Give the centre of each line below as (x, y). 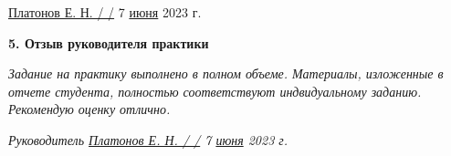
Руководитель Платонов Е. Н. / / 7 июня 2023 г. (148, 139)
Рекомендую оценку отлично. (89, 109)
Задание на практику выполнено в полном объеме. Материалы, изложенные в (226, 73)
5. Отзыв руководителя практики (109, 42)
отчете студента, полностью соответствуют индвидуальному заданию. (215, 91)
